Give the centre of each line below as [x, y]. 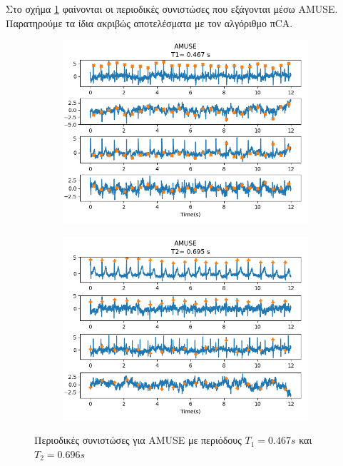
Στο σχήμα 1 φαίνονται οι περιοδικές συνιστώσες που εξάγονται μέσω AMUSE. [172, 9]
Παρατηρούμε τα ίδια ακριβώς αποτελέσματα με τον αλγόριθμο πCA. [149, 22]
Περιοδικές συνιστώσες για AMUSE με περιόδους [138, 440]
